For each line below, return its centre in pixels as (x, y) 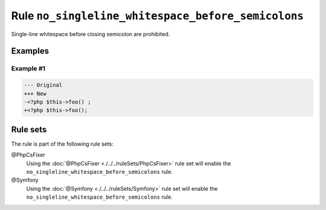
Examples (30, 51)
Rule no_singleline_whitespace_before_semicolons (158, 16)
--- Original (43, 85)
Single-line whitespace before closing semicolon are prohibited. (91, 34)
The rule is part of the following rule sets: (62, 144)
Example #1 (28, 69)
